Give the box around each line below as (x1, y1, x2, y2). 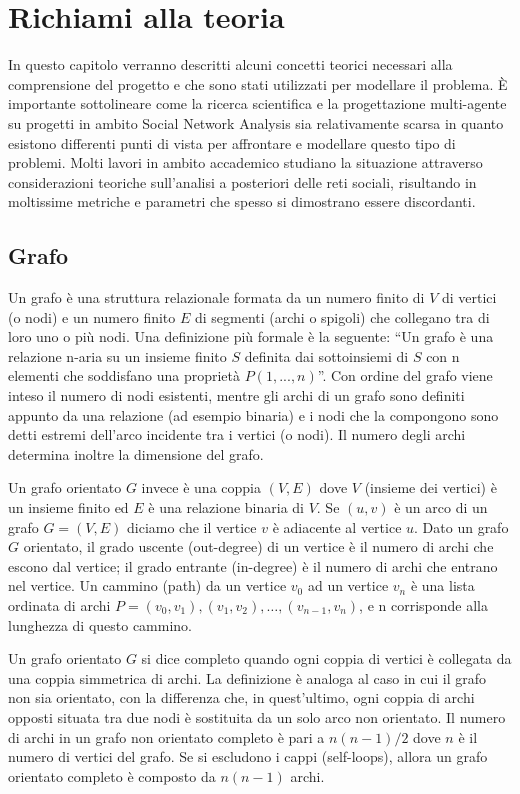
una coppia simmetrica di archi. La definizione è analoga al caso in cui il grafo (8, 667, 487, 688)
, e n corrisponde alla (359, 594, 488, 615)
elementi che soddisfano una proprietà (8, 365, 241, 386)
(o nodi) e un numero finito (8, 306, 176, 327)
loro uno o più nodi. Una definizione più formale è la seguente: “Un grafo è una (8, 326, 494, 347)
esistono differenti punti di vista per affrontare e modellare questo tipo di (8, 132, 456, 153)
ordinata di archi (8, 594, 111, 615)
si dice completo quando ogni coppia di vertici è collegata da (141, 648, 512, 669)
